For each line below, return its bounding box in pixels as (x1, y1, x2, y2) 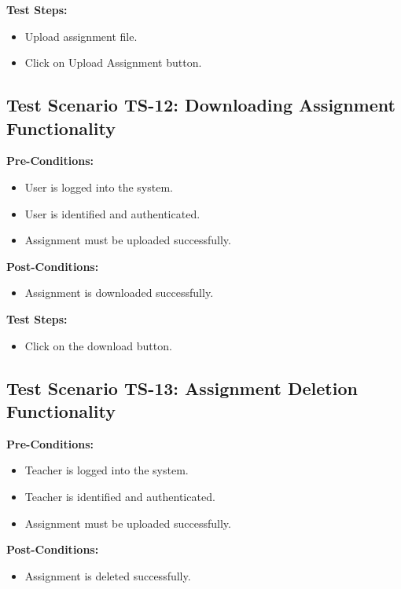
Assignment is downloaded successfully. (24, 284, 214, 301)
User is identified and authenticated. (24, 205, 200, 221)
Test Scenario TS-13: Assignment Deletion (6, 375, 358, 400)
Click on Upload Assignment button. (24, 54, 202, 71)
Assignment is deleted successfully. (24, 567, 191, 584)
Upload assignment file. (24, 27, 138, 44)
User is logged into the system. (24, 178, 173, 195)
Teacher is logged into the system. (24, 462, 189, 478)
